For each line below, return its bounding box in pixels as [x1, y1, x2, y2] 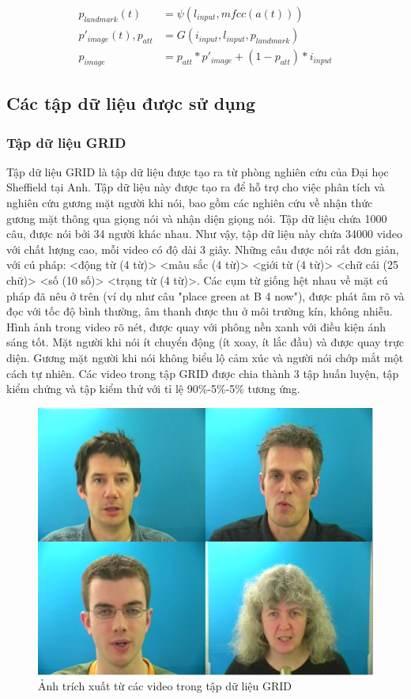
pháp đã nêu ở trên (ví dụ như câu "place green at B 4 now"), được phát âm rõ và [6, 287, 405, 304]
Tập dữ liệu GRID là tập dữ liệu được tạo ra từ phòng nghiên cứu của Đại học [6, 163, 389, 179]
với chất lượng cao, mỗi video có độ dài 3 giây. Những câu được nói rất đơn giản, [6, 240, 399, 257]
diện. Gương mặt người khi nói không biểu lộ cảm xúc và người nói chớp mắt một [6, 349, 404, 366]
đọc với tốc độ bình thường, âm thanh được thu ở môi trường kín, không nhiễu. [6, 303, 393, 319]
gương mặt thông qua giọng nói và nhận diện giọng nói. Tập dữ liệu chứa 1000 [6, 210, 387, 226]
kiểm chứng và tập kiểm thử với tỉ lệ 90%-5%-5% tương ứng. [6, 380, 300, 397]
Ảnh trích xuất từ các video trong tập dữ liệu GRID [38, 678, 292, 694]
